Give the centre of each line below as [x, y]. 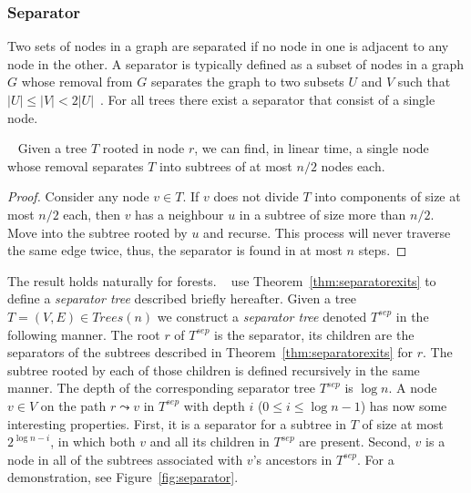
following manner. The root [84, 334]
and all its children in [210, 442]
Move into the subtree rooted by [97, 232]
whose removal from [77, 82]
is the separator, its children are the [314, 334]
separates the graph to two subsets [247, 82]
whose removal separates [76, 165]
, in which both [93, 442]
